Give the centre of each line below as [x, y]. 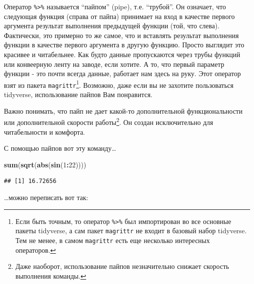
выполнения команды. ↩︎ [51, 275]
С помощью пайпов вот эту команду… [60, 148]
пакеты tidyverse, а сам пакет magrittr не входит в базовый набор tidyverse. [131, 231]
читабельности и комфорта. [45, 132]
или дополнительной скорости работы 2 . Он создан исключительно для [109, 121]
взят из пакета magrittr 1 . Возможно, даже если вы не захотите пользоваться [119, 84]
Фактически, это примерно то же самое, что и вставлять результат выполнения [121, 35]
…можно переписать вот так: [46, 197]
